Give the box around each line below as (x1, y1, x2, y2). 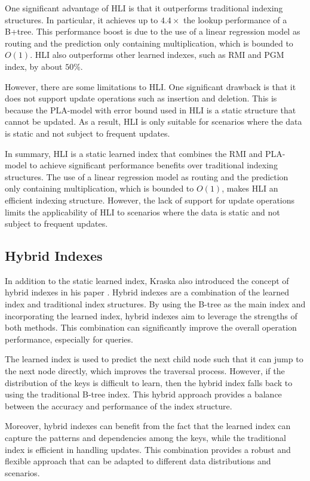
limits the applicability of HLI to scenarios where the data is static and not (5, 205, 280, 218)
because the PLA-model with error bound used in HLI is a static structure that (5, 103, 296, 116)
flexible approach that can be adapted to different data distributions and (5, 455, 271, 467)
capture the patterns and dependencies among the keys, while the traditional (5, 431, 286, 444)
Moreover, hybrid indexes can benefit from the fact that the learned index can (5, 420, 291, 432)
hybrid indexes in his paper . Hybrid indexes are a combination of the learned (5, 286, 290, 298)
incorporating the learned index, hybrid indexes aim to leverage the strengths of (5, 309, 297, 322)
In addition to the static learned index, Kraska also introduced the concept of (5, 274, 289, 286)
